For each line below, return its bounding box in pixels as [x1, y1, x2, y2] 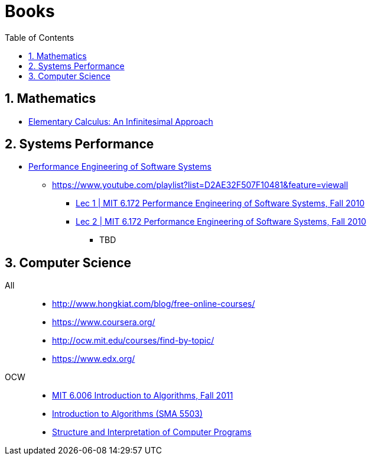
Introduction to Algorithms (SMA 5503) [52, 409, 203, 419]
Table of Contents [5, 32, 74, 43]
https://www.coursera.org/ [52, 317, 155, 328]
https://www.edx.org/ [52, 354, 135, 364]
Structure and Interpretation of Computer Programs [52, 427, 252, 438]
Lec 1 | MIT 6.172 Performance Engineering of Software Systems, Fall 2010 [76, 198, 365, 209]
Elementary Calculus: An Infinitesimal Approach [28, 116, 213, 127]
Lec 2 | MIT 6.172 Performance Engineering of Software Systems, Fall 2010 [76, 216, 366, 227]
